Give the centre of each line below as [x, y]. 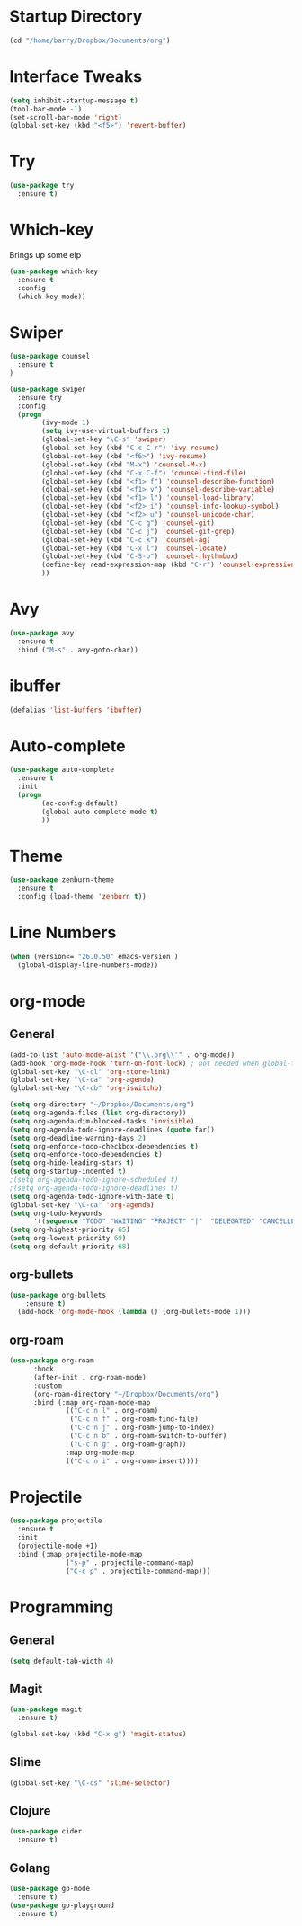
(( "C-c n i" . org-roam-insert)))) [133, 1461]
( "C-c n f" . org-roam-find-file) [134, 1419]
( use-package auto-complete [62, 770]
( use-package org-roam [52, 1361]
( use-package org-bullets [58, 1295]
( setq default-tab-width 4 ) [62, 1661]
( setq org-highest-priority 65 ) [70, 1230]
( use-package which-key [54, 271]
